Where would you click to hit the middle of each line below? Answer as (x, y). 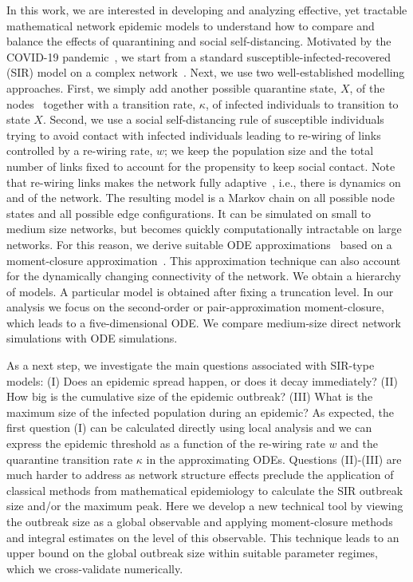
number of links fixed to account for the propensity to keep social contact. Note (201, 166)
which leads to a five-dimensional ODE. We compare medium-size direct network (204, 322)
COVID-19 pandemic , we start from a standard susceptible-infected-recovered (199, 56)
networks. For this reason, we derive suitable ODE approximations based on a (199, 244)
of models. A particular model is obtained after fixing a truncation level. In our (200, 291)
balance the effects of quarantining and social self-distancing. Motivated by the (199, 41)
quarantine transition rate (70, 459)
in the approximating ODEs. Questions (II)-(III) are (274, 459)
